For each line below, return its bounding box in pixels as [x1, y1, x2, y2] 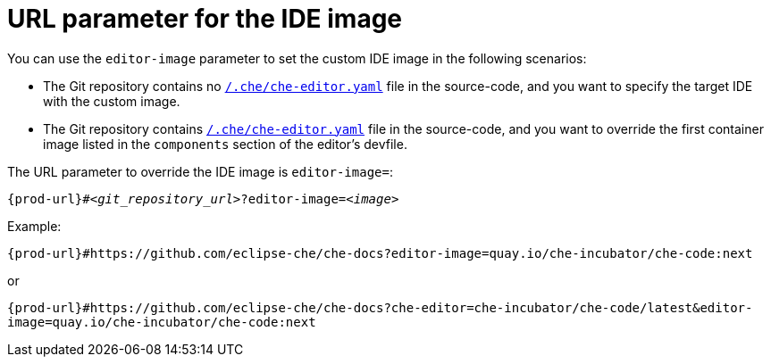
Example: [7, 218, 62, 234]
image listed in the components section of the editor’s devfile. [43, 136, 407, 152]
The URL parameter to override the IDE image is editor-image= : [7, 163, 393, 179]
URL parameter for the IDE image [7, 4, 403, 34]
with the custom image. [43, 93, 180, 109]
